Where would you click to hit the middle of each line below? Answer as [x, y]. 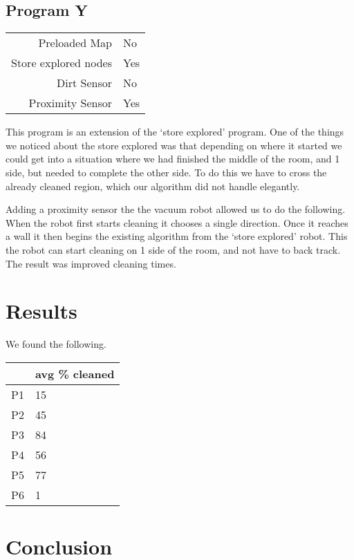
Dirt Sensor [84, 83]
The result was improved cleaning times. [91, 263]
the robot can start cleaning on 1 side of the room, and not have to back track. [173, 249]
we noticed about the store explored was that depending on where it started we [174, 145]
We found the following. [56, 344]
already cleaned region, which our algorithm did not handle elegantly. [153, 186]
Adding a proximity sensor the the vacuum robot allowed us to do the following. [176, 209]
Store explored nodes [62, 63]
